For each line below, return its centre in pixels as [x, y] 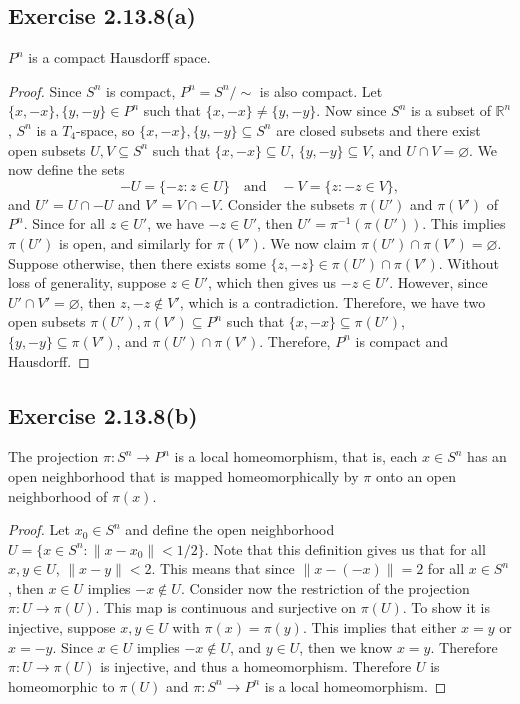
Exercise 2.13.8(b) [103, 414]
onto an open [416, 475]
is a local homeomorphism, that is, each [296, 456]
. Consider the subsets [287, 203]
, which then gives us [272, 282]
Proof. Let [39, 529]
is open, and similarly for [136, 242]
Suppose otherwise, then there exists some [137, 262]
